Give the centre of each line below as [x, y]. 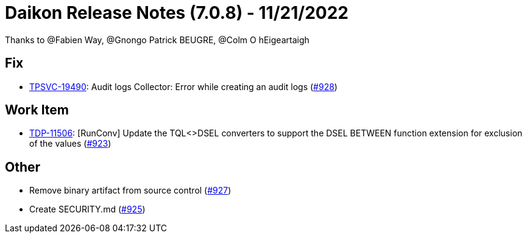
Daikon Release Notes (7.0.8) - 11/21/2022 [177, 13]
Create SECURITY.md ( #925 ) [87, 209]
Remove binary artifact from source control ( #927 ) [130, 191]
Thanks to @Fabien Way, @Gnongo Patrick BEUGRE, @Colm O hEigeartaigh [157, 40]
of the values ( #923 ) [70, 144]
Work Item [37, 110]
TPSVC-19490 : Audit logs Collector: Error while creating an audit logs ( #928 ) [183, 86]
